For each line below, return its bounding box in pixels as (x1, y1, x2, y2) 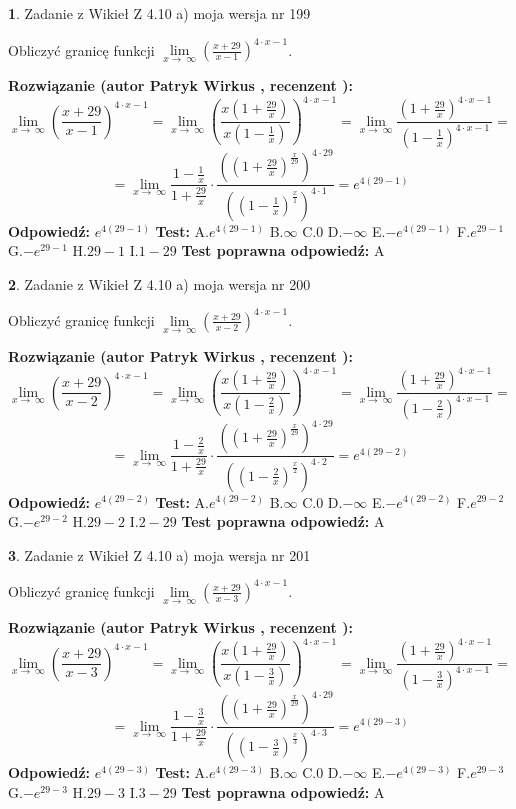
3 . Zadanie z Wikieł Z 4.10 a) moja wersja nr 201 (8, 544, 311, 565)
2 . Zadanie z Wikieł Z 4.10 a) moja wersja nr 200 (8, 273, 311, 294)
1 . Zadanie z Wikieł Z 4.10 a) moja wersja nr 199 (8, 3, 311, 23)
